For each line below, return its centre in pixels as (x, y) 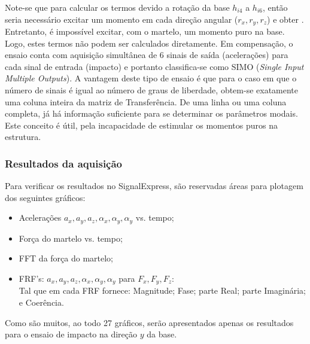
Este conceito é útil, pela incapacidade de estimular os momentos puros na (142, 125)
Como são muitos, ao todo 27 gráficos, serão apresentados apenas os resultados (149, 322)
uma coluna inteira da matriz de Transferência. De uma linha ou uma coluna (146, 101)
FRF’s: (31, 278)
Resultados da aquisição (64, 163)
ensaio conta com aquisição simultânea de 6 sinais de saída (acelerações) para (147, 55)
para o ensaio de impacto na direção (71, 334)
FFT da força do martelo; (66, 258)
